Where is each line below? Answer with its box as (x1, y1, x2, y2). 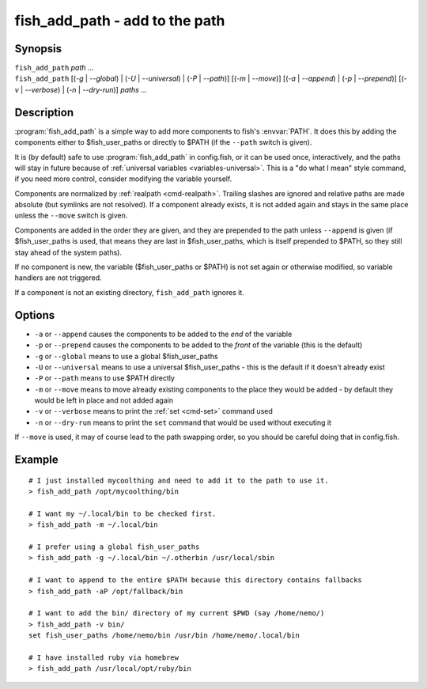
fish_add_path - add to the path (14, 12, 225, 29)
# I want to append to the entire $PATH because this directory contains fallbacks (28, 576, 363, 585)
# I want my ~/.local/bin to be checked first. (28, 509, 217, 518)
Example (14, 453, 59, 467)
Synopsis (14, 42, 62, 55)
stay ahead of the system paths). (14, 248, 123, 257)
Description (14, 105, 74, 119)
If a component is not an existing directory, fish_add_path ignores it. (14, 287, 244, 297)
